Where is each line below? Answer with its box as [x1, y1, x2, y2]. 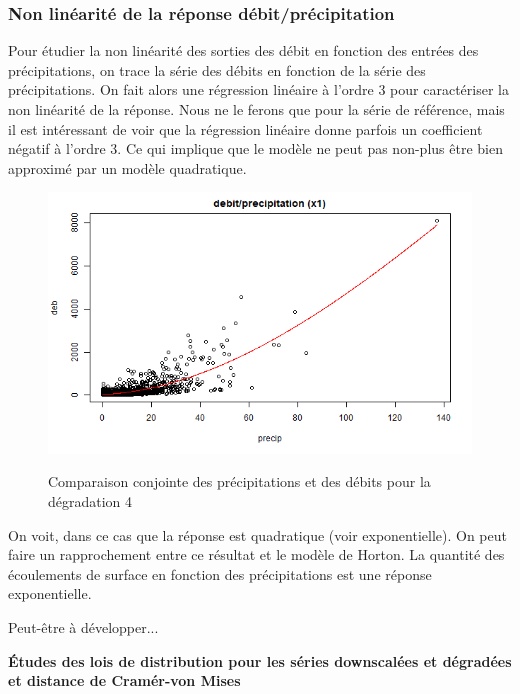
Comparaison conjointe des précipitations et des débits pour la [48, 471, 431, 492]
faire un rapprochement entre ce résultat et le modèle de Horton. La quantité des [8, 544, 505, 565]
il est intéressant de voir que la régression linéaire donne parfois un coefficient [8, 118, 483, 139]
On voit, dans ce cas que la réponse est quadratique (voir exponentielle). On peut [8, 524, 507, 545]
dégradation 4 [48, 491, 133, 512]
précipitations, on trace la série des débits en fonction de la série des [8, 59, 426, 80]
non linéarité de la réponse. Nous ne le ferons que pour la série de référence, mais [8, 99, 505, 119]
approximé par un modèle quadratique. [8, 157, 247, 178]
